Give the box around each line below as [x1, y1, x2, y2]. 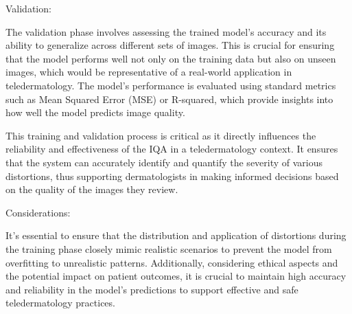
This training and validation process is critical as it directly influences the [5, 128, 316, 142]
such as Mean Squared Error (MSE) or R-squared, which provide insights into [5, 91, 333, 106]
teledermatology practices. [5, 295, 115, 310]
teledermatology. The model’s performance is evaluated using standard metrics [5, 78, 336, 92]
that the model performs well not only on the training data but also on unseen [5, 51, 336, 65]
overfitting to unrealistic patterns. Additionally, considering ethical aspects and [5, 255, 338, 269]
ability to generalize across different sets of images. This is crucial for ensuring [5, 38, 335, 52]
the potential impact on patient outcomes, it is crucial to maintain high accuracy [5, 269, 347, 283]
